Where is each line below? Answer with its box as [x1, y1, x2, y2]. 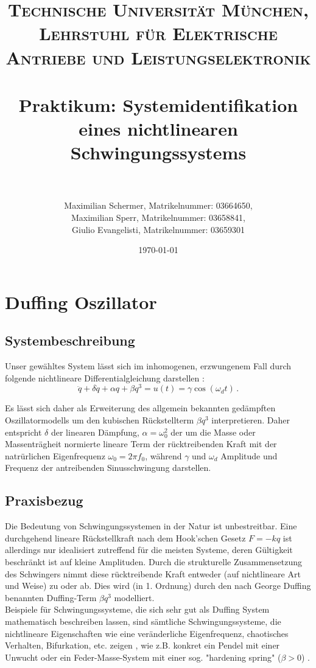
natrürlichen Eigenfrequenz [5, 449, 105, 462]
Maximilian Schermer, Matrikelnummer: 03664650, [64, 199, 253, 212]
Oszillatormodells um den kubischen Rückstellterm [5, 414, 194, 426]
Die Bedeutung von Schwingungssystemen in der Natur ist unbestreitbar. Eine [5, 520, 297, 532]
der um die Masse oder [170, 425, 256, 438]
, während [145, 449, 182, 462]
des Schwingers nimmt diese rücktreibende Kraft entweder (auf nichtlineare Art [5, 567, 301, 580]
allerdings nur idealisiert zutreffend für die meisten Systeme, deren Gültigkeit [5, 543, 293, 556]
